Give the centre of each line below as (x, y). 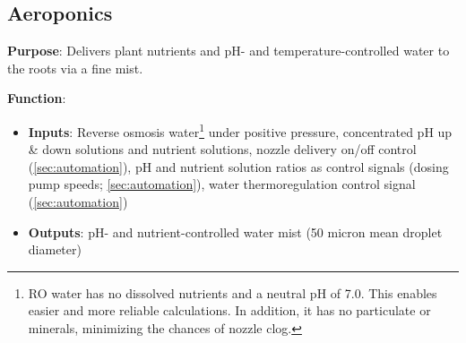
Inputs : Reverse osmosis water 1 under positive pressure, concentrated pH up (240, 130)
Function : (37, 98)
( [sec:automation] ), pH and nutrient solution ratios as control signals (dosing (238, 166)
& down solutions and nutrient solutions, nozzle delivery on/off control (222, 149)
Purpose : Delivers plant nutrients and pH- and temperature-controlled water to (229, 51)
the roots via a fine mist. (75, 68)
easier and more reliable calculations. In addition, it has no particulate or (229, 310)
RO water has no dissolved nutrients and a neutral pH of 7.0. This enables (233, 292)
